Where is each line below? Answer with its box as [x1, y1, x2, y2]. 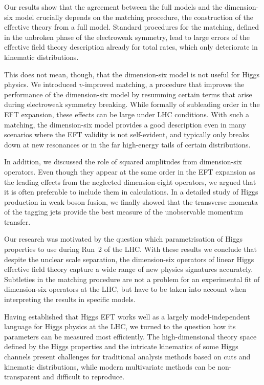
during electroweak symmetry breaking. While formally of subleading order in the [4, 99, 260, 110]
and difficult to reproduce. [42, 371, 125, 382]
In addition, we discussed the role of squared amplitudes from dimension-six [4, 156, 242, 167]
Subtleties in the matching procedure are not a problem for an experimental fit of [4, 273, 260, 284]
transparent [4, 371, 40, 382]
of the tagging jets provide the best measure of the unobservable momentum [4, 206, 244, 217]
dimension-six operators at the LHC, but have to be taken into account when [4, 284, 246, 294]
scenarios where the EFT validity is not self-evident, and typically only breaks [4, 129, 249, 140]
